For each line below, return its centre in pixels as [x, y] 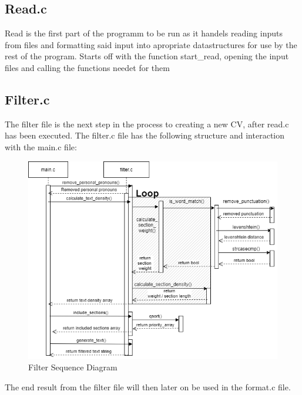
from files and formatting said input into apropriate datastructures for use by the [151, 44]
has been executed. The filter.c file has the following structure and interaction [145, 135]
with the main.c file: [41, 146]
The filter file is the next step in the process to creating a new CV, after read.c [147, 124]
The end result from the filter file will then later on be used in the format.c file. [148, 386]
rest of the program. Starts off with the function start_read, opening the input [147, 56]
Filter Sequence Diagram [73, 367]
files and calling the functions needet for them [87, 67]
